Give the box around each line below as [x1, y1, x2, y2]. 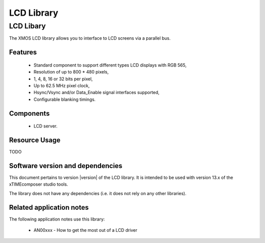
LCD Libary [9, 22, 46, 30]
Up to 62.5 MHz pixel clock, [33, 82, 90, 88]
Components [9, 109, 50, 118]
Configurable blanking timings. [33, 96, 96, 102]
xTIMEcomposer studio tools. [9, 181, 68, 187]
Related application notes [9, 203, 89, 212]
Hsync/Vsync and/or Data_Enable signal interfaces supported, [33, 90, 159, 96]
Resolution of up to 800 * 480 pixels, [33, 69, 109, 75]
